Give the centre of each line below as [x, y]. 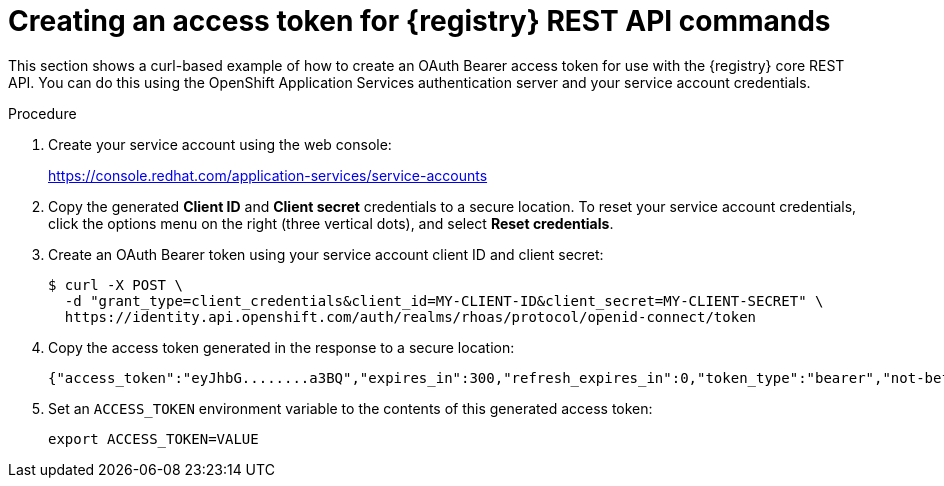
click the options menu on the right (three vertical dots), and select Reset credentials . [331, 223]
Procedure [42, 113]
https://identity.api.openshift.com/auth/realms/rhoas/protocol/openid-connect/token [410, 316]
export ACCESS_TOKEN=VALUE [153, 438]
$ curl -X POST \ [115, 284]
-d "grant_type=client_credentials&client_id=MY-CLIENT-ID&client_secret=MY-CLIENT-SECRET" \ [444, 300]
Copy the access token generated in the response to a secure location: [281, 347]
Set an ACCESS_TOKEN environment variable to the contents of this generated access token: [350, 408]
